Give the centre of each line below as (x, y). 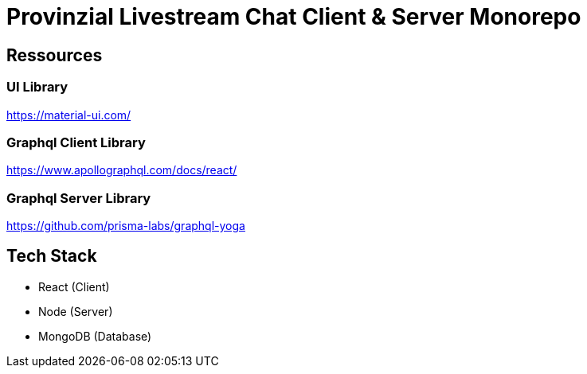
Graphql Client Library (76, 142)
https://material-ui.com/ (69, 115)
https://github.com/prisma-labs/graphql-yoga (126, 226)
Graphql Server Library (79, 198)
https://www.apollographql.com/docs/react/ (122, 170)
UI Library (37, 87)
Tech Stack (52, 256)
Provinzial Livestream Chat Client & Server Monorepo (294, 17)
